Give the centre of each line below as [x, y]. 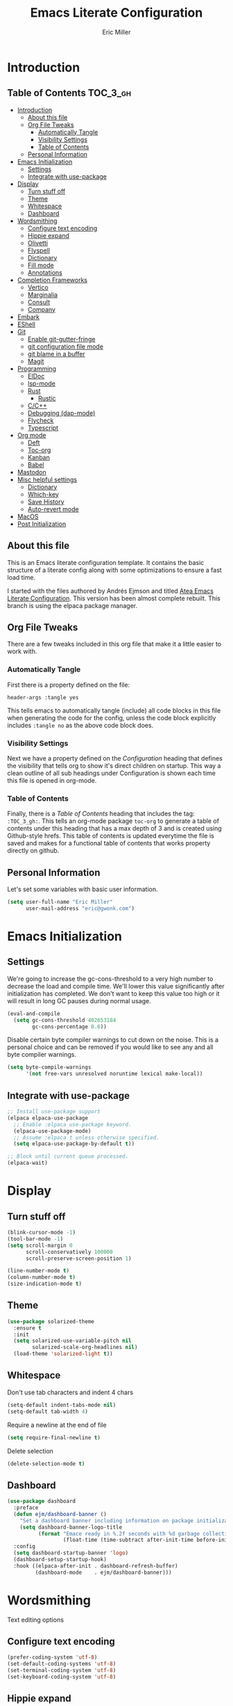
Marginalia [42, 294]
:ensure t [27, 1328]
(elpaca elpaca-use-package [48, 1118]
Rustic [47, 398]
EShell [26, 324]
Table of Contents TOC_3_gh [69, 93]
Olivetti [38, 243]
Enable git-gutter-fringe [61, 339]
